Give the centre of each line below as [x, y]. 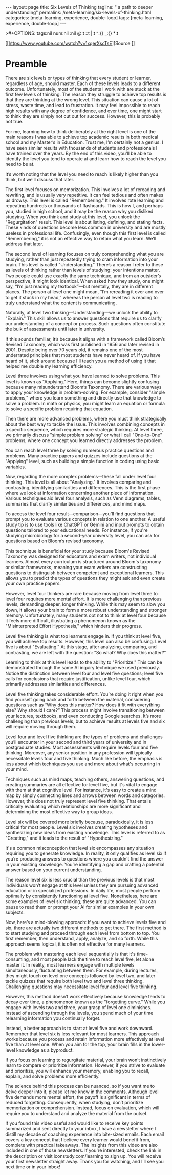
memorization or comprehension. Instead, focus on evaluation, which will [82, 1108]
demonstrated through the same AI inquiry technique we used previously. [83, 667]
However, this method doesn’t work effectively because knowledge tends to [85, 996]
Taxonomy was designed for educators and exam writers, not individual [81, 556]
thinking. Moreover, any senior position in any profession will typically [79, 753]
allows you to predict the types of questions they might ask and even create [85, 578]
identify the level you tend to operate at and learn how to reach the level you [86, 159]
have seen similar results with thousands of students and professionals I [81, 148]
